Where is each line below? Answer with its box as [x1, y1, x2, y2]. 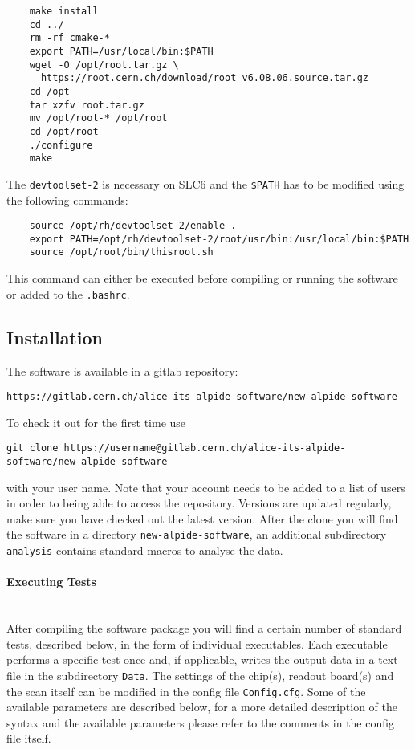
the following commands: [6, 191, 128, 208]
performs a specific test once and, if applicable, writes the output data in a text [6, 651, 398, 668]
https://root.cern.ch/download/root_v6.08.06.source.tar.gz [40, 72, 369, 84]
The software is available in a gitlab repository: [6, 362, 238, 379]
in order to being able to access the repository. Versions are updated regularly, [6, 495, 392, 511]
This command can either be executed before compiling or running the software [6, 270, 398, 287]
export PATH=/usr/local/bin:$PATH [29, 45, 214, 57]
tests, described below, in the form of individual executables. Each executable [6, 635, 388, 652]
